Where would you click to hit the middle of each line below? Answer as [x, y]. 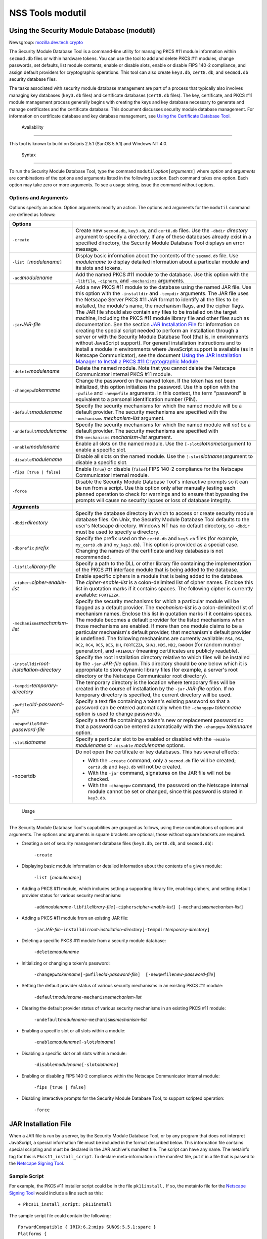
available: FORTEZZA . [98, 595]
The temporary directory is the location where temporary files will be [156, 682]
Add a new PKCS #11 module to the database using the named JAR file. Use [163, 287]
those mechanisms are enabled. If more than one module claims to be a [159, 626]
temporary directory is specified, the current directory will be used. [154, 695]
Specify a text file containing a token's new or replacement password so [160, 720]
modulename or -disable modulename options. [130, 745]
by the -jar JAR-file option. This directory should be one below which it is [161, 664]
